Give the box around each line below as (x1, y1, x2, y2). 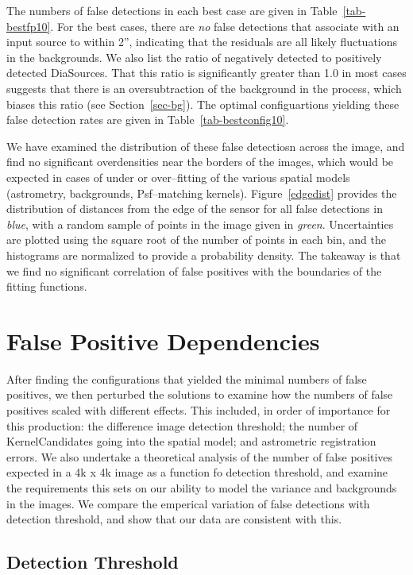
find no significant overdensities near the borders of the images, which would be (6, 153, 394, 170)
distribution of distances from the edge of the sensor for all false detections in (6, 200, 383, 217)
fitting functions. (6, 278, 87, 295)
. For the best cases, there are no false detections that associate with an (50, 17, 399, 34)
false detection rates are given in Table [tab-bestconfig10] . (6, 111, 289, 128)
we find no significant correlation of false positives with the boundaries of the (6, 262, 382, 279)
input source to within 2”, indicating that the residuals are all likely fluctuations (6, 33, 398, 50)
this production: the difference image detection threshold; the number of (6, 417, 358, 434)
